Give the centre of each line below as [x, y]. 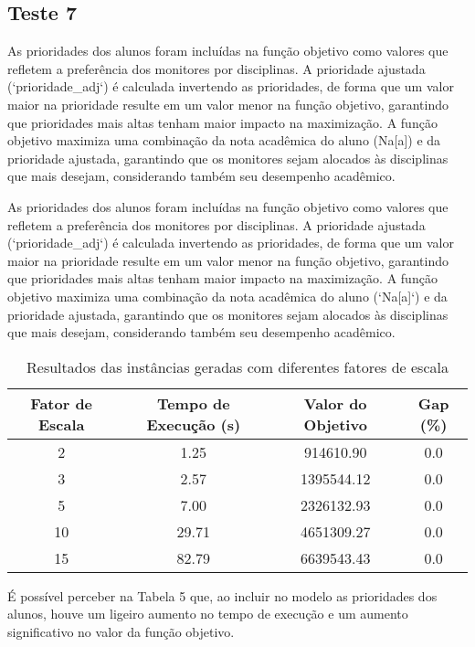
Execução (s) [194, 424]
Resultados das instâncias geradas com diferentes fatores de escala [237, 366]
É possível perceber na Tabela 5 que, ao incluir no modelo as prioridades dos [222, 595]
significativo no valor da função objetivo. [121, 631]
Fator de [62, 403]
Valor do [335, 403]
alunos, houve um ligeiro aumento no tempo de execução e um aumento [208, 614]
